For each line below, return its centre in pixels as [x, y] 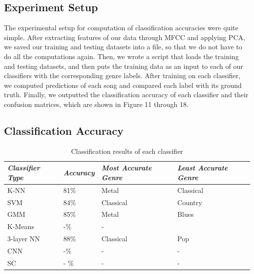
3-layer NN [24, 239]
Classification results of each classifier [127, 151]
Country [190, 202]
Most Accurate [127, 168]
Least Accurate [203, 168]
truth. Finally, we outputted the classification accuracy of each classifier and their [126, 95]
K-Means [21, 226]
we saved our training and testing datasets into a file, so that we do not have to [123, 47]
